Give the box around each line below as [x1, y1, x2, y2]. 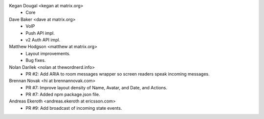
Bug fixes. [25, 58, 46, 63]
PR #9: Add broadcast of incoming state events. [25, 105, 122, 111]
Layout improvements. [25, 50, 71, 56]
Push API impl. [25, 30, 55, 36]
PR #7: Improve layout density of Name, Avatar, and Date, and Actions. [25, 84, 168, 90]
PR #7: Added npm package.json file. [25, 92, 100, 98]
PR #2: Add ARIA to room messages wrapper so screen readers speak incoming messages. [25, 71, 210, 77]
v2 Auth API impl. [25, 37, 61, 42]
